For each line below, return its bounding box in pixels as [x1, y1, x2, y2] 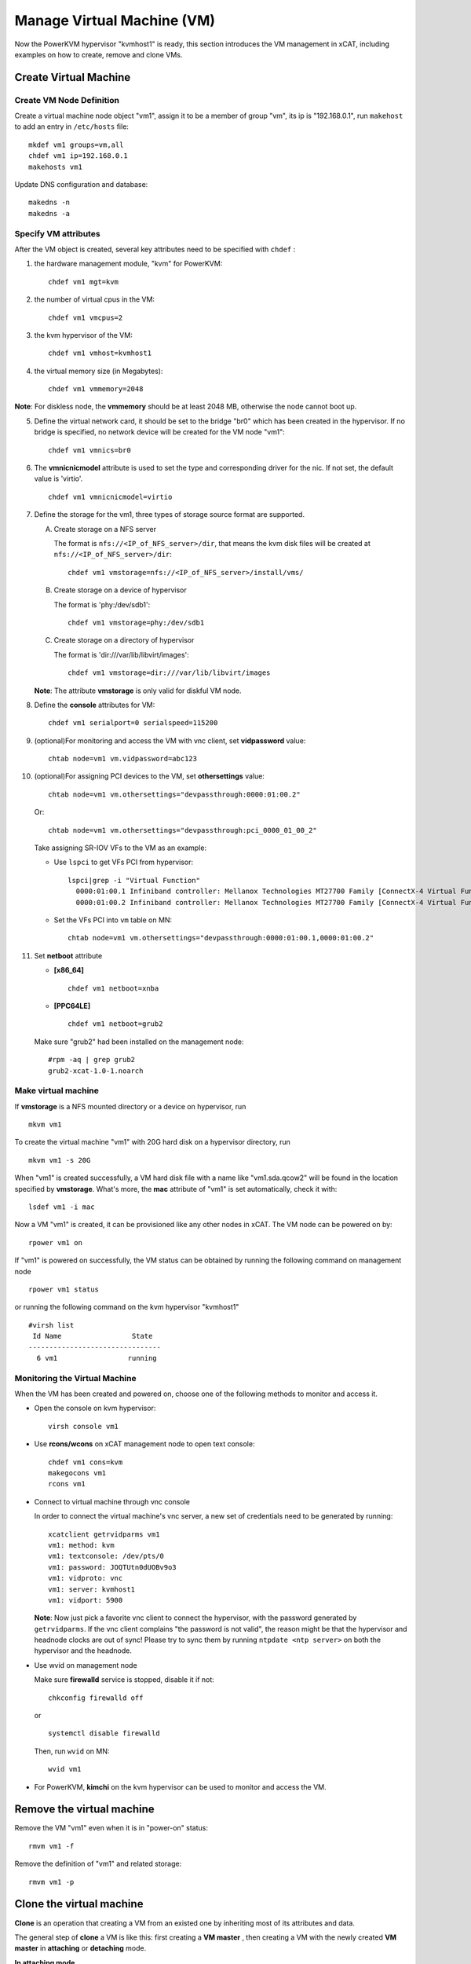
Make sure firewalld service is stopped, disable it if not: [34, 1675, 215, 1684]
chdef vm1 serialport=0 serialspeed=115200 [48, 719, 218, 727]
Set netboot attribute [34, 951, 103, 960]
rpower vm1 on [28, 1238, 82, 1247]
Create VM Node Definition [14, 94, 119, 105]
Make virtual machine [14, 1085, 100, 1096]
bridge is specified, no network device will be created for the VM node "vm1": [34, 427, 286, 437]
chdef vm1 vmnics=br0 [48, 445, 131, 455]
